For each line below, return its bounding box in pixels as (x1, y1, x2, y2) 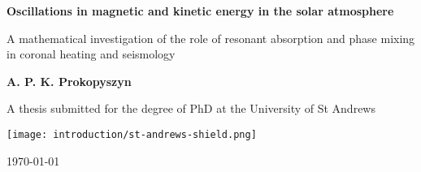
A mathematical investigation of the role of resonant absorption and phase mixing (7, 29, 415, 46)
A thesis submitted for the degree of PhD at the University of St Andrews (7, 100, 375, 117)
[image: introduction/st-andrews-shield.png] (7, 128, 257, 140)
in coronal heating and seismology (7, 45, 176, 62)
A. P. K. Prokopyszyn (7, 72, 132, 89)
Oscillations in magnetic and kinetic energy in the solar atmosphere (7, 2, 394, 19)
